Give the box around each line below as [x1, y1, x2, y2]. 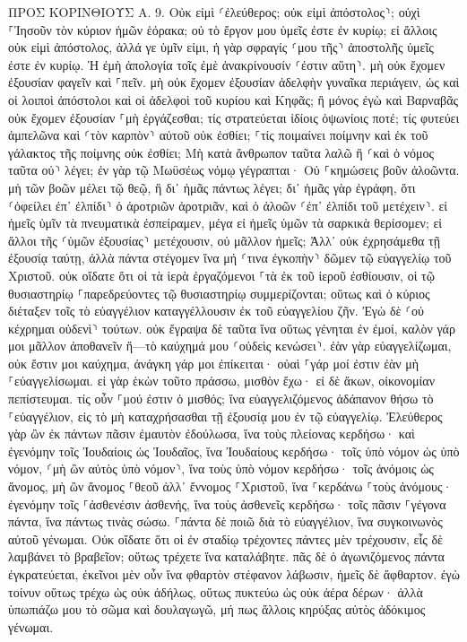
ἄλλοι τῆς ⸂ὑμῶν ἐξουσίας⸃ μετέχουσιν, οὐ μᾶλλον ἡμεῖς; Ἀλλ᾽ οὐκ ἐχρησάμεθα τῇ [8, 230, 440, 249]
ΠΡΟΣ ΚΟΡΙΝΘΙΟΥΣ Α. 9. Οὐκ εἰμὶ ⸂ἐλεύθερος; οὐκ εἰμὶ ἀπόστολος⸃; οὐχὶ [8, 3, 420, 21]
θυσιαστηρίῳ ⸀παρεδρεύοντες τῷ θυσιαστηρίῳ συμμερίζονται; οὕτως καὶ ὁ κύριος [8, 283, 430, 302]
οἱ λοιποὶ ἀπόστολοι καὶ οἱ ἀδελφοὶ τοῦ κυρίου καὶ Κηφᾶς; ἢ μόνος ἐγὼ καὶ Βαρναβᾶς [8, 90, 459, 108]
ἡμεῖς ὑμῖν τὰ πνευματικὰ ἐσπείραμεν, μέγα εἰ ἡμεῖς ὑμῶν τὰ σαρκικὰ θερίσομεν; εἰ [8, 213, 443, 232]
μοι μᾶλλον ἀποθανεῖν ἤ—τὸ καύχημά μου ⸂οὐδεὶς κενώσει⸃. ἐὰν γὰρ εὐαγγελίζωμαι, [8, 336, 452, 355]
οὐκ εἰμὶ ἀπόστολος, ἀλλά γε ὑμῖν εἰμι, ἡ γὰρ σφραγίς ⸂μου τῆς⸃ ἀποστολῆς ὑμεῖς [8, 38, 434, 56]
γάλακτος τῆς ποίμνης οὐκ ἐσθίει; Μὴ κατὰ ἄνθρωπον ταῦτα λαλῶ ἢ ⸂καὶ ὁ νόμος [8, 143, 434, 161]
